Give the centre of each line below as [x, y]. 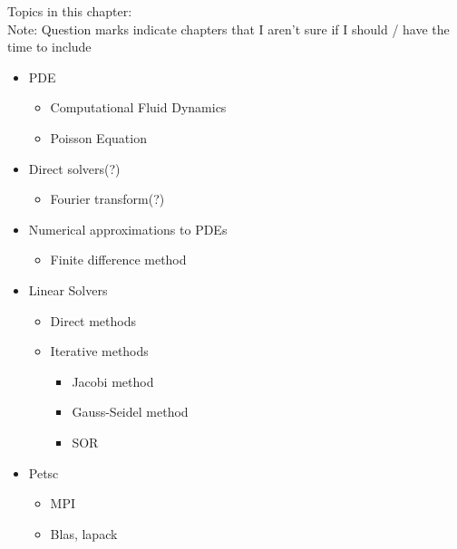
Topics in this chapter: [70, 11]
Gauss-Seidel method [130, 412]
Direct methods [93, 320]
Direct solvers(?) [74, 168]
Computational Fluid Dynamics [138, 107]
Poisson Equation [98, 137]
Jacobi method [113, 381]
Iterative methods [99, 351]
